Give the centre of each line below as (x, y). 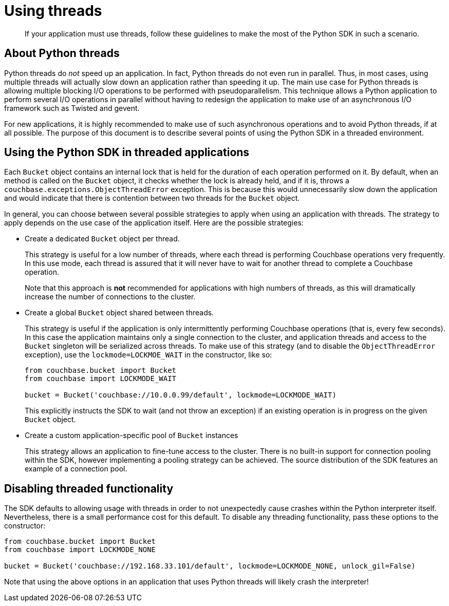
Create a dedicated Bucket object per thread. (102, 239)
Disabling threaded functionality (89, 488)
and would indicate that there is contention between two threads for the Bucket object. (152, 198)
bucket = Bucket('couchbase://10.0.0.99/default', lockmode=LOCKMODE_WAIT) (181, 395)
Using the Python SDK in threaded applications (127, 153)
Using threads (53, 11)
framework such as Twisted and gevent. (72, 108)
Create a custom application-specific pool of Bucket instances (132, 435)
